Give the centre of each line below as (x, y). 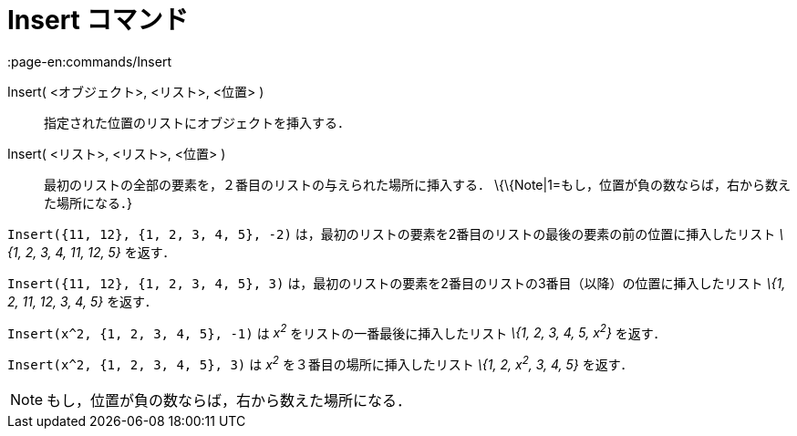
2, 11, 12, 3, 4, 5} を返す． (83, 301)
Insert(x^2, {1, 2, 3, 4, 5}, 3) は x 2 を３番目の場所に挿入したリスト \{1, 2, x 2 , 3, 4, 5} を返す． (321, 363)
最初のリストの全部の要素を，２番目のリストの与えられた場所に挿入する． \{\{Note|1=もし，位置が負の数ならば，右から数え (418, 184)
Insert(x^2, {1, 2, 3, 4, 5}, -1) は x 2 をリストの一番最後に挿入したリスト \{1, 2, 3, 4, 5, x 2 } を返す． (337, 332)
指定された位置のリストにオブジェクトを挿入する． (197, 122)
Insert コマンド (98, 20)
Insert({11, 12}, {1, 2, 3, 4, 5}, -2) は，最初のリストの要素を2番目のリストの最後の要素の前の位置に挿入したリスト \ (396, 234)
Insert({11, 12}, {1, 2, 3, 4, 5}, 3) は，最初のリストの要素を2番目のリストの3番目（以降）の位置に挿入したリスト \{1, (397, 283)
